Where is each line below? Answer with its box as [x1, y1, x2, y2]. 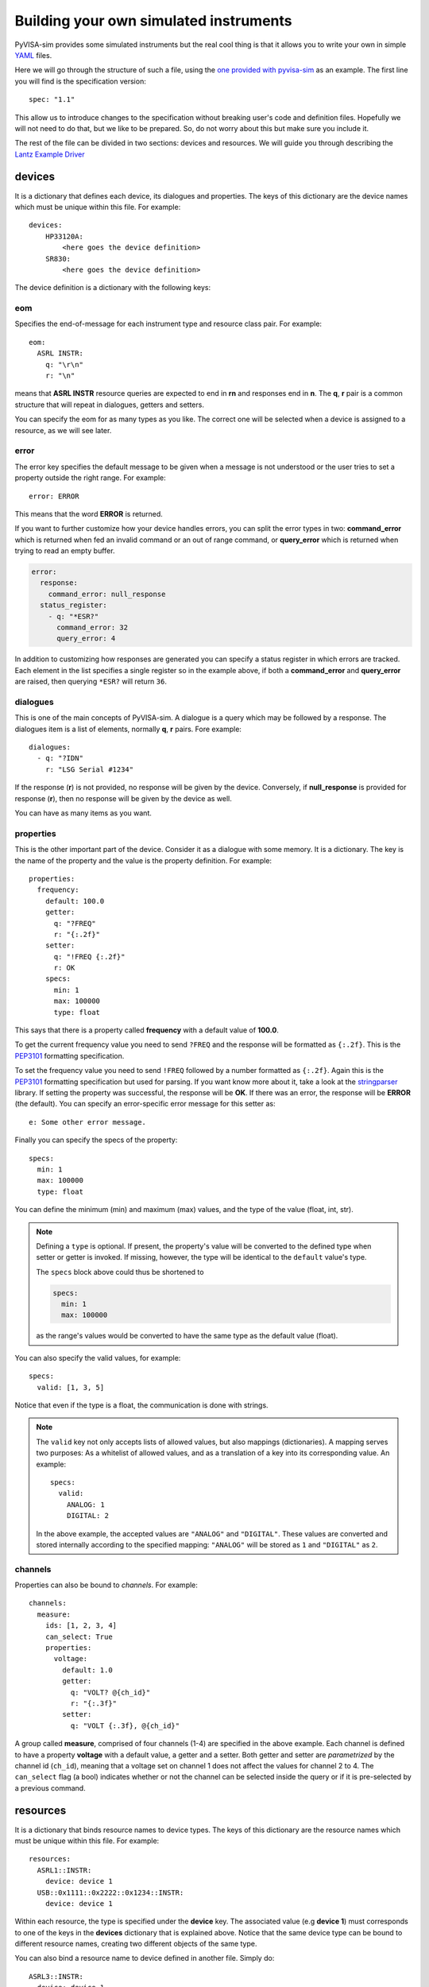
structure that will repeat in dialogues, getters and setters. [14, 400, 204, 409]
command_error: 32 [56, 623, 129, 632]
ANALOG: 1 [66, 1500, 105, 1509]
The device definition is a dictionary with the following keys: [14, 283, 211, 292]
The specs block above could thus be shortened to [36, 1267, 204, 1276]
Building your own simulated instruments [14, 12, 292, 29]
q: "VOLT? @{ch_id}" [70, 1687, 151, 1697]
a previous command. [14, 1783, 87, 1792]
